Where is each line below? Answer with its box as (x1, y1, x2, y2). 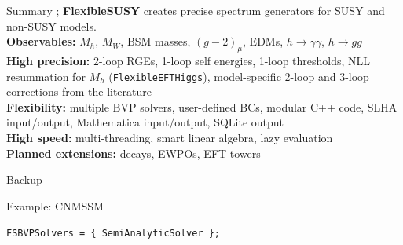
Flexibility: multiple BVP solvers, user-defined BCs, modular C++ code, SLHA (6, 98, 398, 115)
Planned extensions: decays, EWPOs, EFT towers (6, 144, 261, 161)
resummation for (6, 68, 86, 84)
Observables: (6, 33, 76, 49)
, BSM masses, (120, 33, 191, 49)
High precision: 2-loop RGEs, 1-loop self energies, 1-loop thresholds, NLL (6, 52, 371, 68)
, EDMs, (243, 33, 284, 49)
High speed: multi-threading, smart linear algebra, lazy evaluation (6, 130, 333, 146)
